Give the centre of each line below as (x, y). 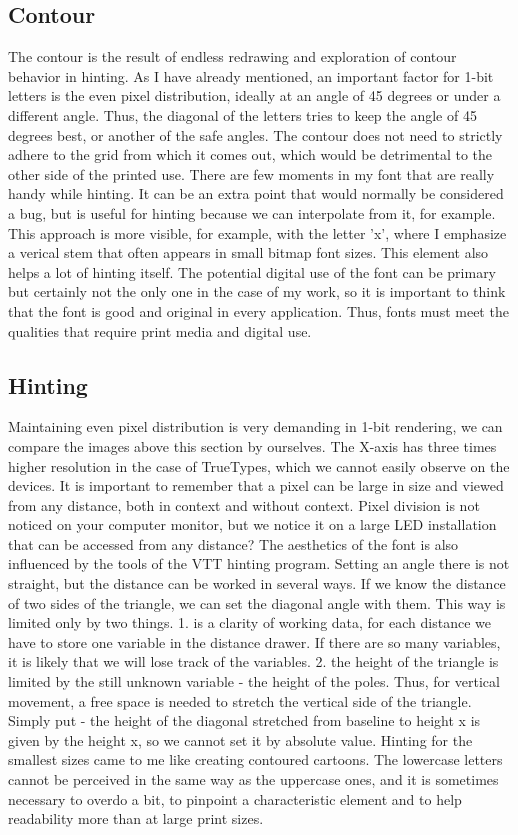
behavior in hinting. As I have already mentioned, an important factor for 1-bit (251, 75)
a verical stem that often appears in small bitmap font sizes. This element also (248, 252)
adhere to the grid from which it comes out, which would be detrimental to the (250, 154)
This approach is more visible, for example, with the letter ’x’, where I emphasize (257, 232)
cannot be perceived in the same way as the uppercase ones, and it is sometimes (253, 779)
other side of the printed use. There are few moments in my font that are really (251, 173)
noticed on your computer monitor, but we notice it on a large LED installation (252, 524)
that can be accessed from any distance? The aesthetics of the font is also (233, 543)
